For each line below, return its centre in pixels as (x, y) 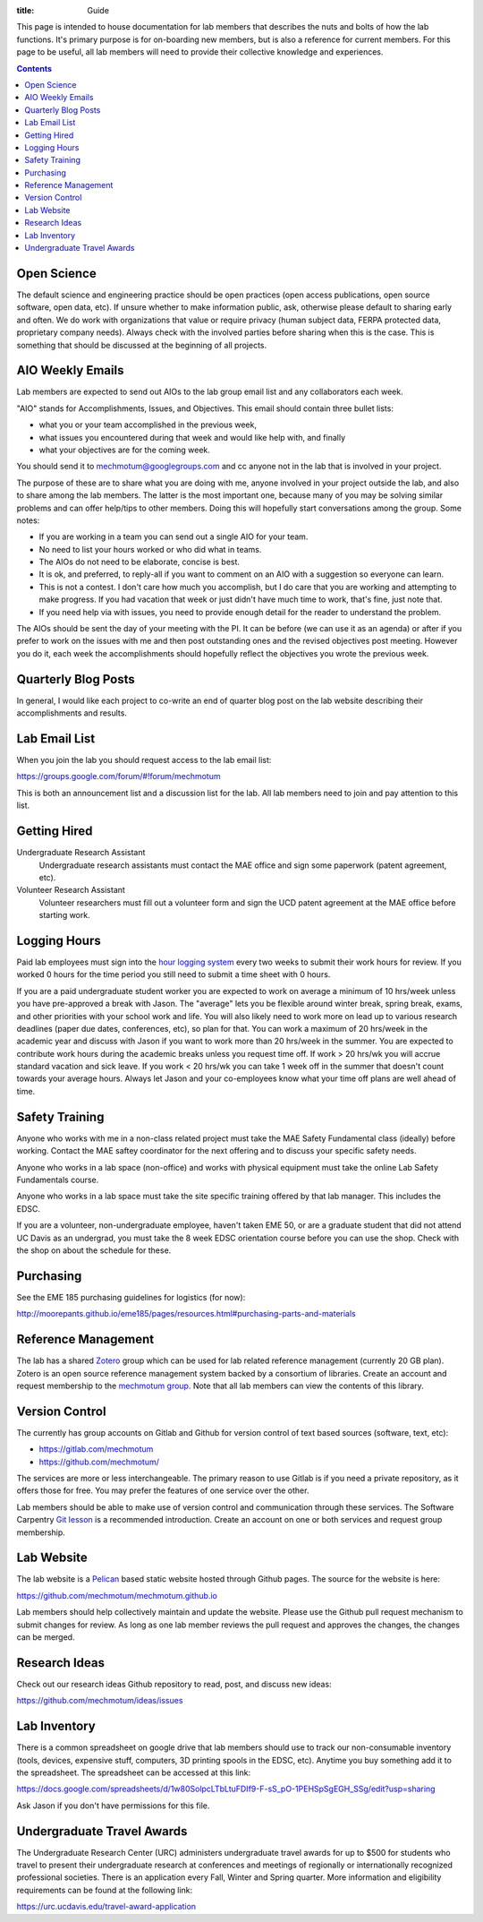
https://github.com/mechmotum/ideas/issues (100, 1701)
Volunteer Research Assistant (71, 890)
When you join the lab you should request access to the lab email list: (144, 760)
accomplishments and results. (72, 713)
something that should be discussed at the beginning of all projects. (142, 345)
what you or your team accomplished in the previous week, (148, 425)
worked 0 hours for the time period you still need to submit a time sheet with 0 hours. (174, 974)
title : (25, 10)
